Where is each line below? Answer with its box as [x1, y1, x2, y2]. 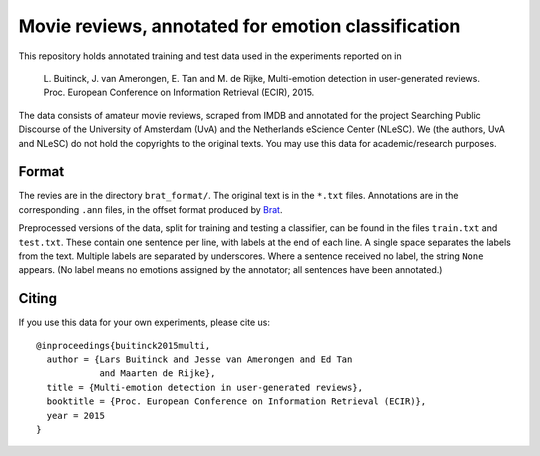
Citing [18, 290, 57, 307]
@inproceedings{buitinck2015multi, [36, 340, 211, 351]
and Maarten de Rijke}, [99, 368, 216, 379]
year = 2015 [46, 410, 105, 421]
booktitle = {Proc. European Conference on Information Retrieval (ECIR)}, [46, 396, 427, 407]
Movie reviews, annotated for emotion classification [18, 15, 461, 37]
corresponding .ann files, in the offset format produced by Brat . [18, 203, 283, 215]
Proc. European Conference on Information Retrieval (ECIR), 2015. [43, 86, 315, 99]
